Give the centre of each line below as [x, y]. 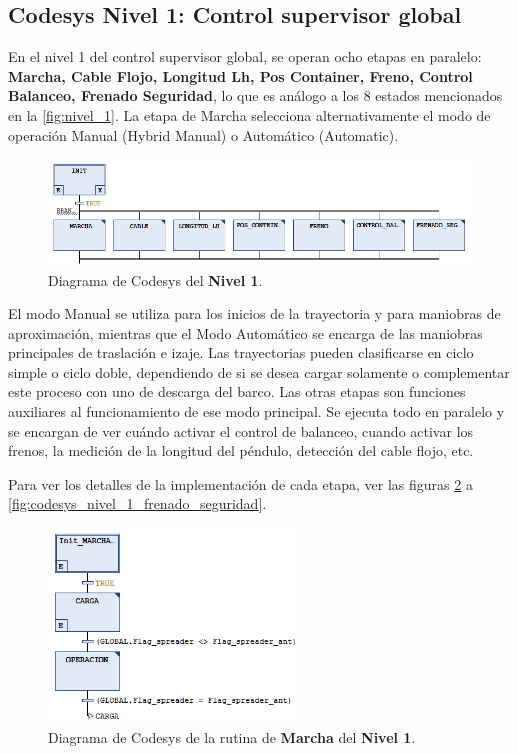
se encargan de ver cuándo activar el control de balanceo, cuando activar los [241, 430]
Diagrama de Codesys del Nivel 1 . [155, 279]
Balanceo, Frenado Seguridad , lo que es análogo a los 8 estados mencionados [255, 95]
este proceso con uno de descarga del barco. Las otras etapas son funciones [237, 391]
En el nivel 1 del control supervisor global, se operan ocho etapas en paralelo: [245, 56]
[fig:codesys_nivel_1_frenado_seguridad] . [137, 503]
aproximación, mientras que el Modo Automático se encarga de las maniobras [245, 332]
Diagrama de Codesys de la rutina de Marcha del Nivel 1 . [232, 736]
